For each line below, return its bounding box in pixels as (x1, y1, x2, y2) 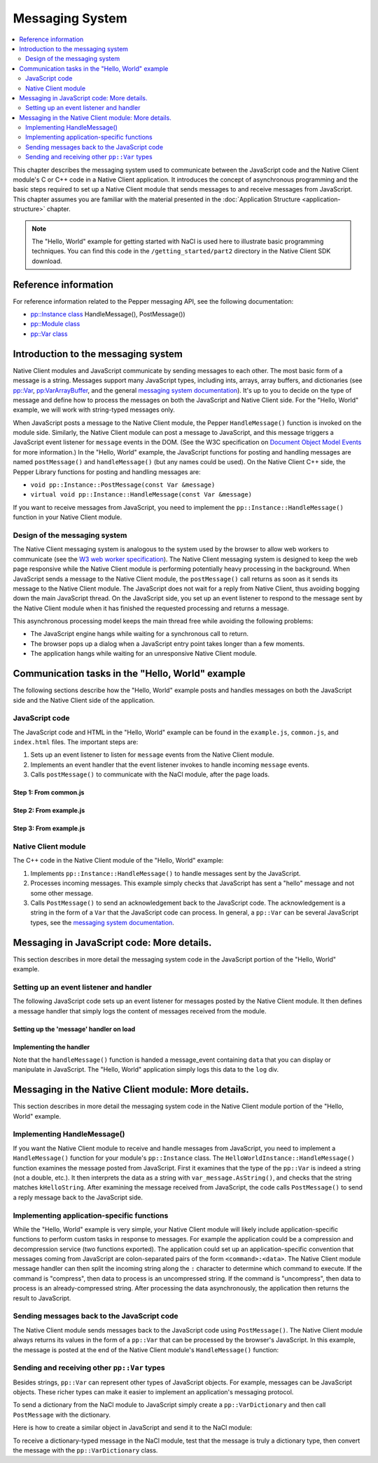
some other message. (30, 889, 94, 897)
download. (31, 257, 62, 265)
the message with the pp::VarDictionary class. (13, 1446, 158, 1455)
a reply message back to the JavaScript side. (13, 1193, 143, 1201)
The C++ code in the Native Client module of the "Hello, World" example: (13, 856, 224, 865)
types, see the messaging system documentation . (30, 918, 174, 926)
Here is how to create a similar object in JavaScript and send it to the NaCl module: (13, 1424, 252, 1432)
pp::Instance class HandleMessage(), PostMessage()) (30, 310, 185, 318)
